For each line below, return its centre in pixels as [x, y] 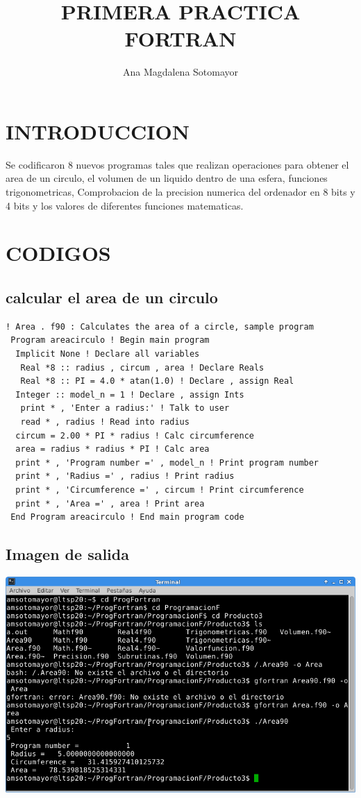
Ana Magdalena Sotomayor [180, 72]
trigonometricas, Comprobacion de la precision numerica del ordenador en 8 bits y [180, 192]
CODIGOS [58, 253]
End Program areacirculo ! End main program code [127, 517]
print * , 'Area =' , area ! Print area [110, 503]
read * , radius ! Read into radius [105, 422]
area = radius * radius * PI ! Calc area [112, 449]
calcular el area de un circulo [112, 297]
